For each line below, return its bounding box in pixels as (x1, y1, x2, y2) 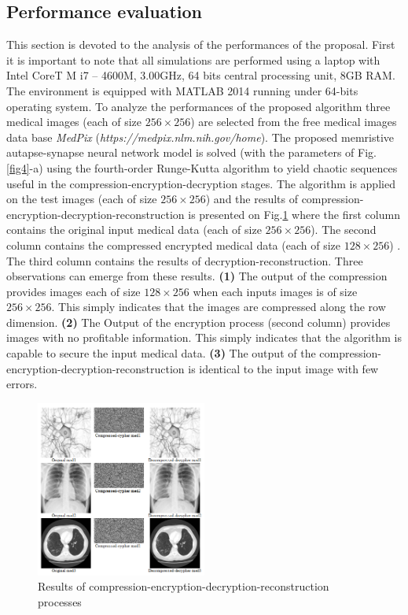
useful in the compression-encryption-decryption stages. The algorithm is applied (6, 175, 395, 191)
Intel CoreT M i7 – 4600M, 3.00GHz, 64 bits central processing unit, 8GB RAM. (6, 67, 395, 83)
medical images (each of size (6, 113, 142, 130)
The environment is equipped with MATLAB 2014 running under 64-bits (6, 82, 358, 98)
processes (38, 594, 82, 610)
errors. (6, 376, 38, 392)
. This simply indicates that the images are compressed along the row (51, 298, 386, 315)
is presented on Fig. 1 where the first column (188, 206, 400, 222)
